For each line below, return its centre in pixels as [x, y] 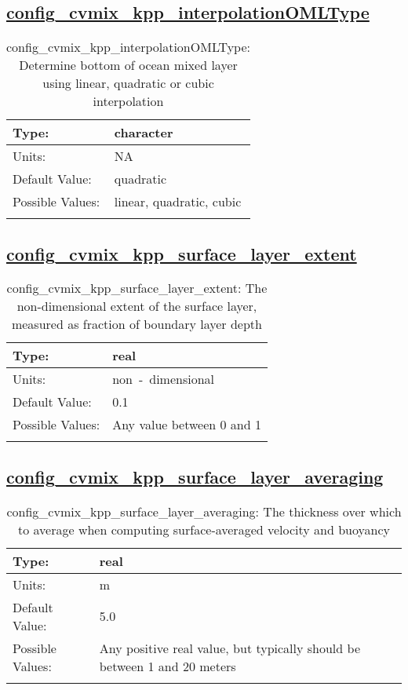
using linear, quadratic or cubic [128, 83]
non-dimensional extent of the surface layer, [137, 306]
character [144, 133]
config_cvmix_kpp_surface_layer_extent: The [137, 288]
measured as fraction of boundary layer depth [137, 324]
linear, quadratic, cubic [178, 202]
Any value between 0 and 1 [187, 425]
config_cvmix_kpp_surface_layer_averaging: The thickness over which [204, 511]
